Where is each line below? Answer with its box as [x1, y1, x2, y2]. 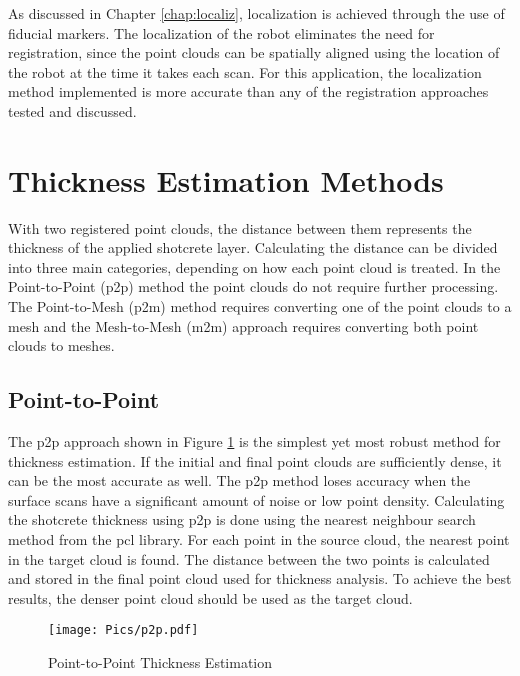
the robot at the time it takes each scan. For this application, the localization [8, 61, 482, 82]
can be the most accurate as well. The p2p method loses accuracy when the [8, 470, 471, 491]
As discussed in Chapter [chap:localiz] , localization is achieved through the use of [8, 3, 505, 23]
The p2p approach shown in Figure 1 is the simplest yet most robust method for [8, 431, 501, 452]
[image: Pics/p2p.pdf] [48, 623, 199, 638]
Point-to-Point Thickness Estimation [48, 652, 273, 673]
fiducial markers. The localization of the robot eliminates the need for [8, 22, 435, 43]
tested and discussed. [8, 100, 137, 121]
